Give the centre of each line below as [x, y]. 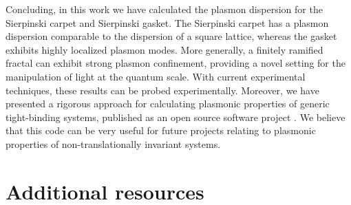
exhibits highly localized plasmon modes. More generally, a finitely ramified [164, 49]
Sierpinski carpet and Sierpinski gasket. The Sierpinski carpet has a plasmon [167, 22]
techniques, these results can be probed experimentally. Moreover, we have [162, 90]
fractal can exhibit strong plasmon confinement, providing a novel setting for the [175, 63]
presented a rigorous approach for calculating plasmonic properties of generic [168, 104]
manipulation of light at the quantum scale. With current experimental [156, 76]
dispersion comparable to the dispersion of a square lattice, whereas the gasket [171, 36]
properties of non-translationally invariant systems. [113, 143]
